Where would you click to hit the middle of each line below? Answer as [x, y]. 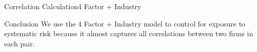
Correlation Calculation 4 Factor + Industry [73, 6]
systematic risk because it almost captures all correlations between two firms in [129, 33]
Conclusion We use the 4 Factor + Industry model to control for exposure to [125, 23]
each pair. [19, 43]
